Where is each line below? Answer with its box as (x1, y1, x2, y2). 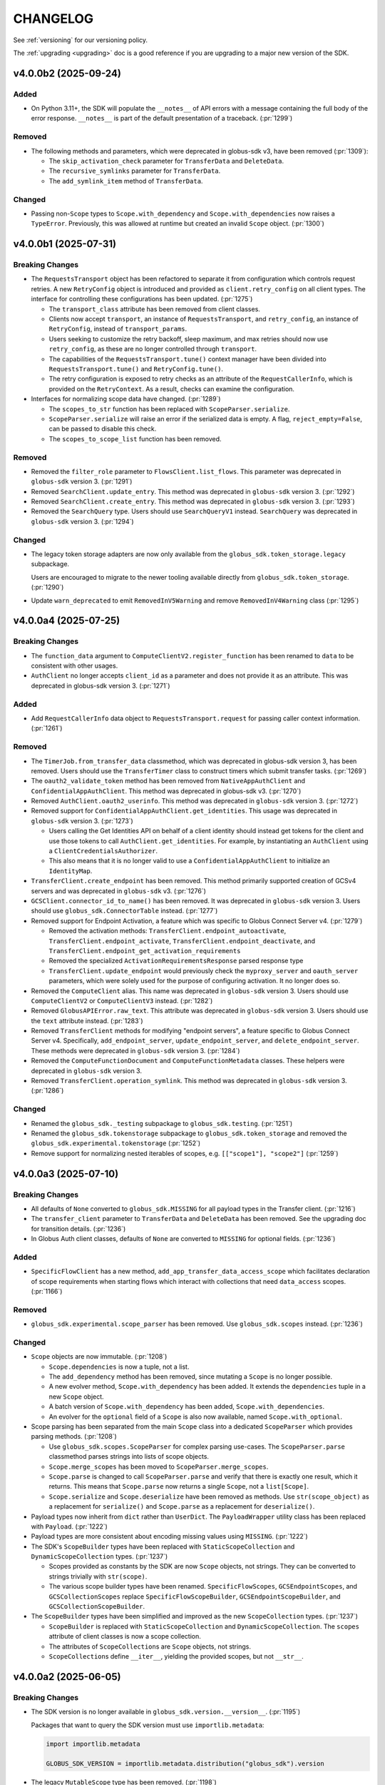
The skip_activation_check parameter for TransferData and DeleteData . (48, 157, 284, 166)
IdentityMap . (48, 866, 93, 875)
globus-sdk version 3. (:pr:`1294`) (31, 517, 135, 526)
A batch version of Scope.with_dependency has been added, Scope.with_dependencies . (48, 1402, 324, 1411)
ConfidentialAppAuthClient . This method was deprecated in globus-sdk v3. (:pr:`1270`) (31, 786, 302, 795)
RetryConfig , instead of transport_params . (48, 325, 188, 333)
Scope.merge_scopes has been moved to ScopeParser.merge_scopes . (48, 1462, 269, 1471)
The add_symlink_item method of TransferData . (48, 176, 203, 185)
